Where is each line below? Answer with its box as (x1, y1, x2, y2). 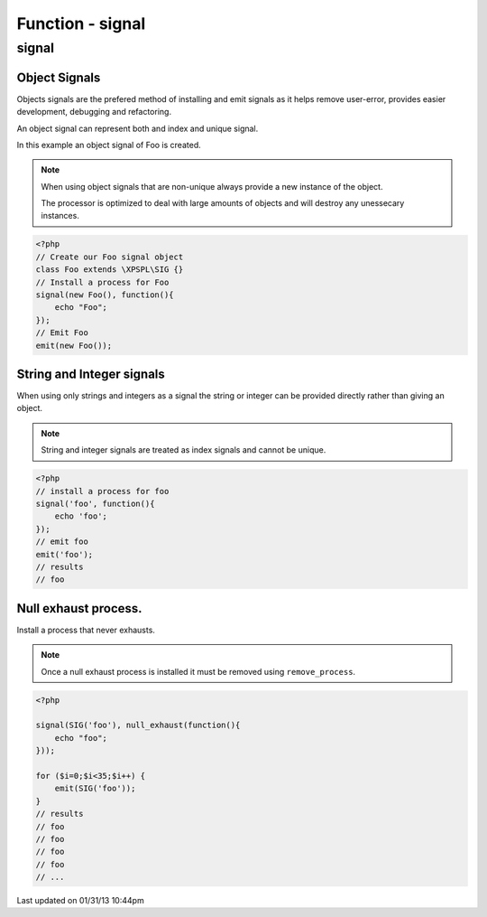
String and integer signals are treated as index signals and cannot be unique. (41, 444, 326, 455)
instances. (41, 211, 80, 221)
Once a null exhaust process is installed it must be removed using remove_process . (41, 666, 356, 677)
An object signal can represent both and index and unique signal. (16, 123, 259, 134)
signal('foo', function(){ (35, 499, 155, 509)
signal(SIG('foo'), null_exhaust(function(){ (35, 720, 241, 731)
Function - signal (16, 14, 146, 33)
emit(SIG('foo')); (54, 783, 136, 794)
